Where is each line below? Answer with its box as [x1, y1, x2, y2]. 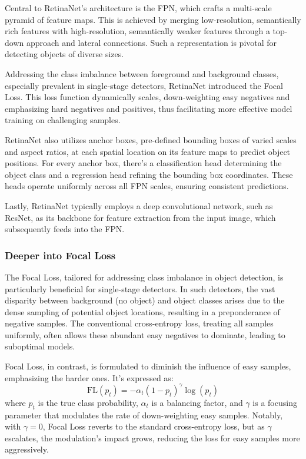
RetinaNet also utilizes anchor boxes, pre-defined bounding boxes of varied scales [5, 133, 297, 146]
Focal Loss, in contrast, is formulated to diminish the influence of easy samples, [5, 360, 291, 372]
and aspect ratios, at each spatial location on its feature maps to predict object [5, 145, 291, 157]
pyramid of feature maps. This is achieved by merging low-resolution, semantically [5, 13, 301, 25]
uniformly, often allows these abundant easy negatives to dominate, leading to [5, 328, 285, 341]
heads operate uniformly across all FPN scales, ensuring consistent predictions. [5, 180, 289, 192]
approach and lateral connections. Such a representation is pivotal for [26, 36, 277, 48]
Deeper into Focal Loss [5, 247, 116, 262]
